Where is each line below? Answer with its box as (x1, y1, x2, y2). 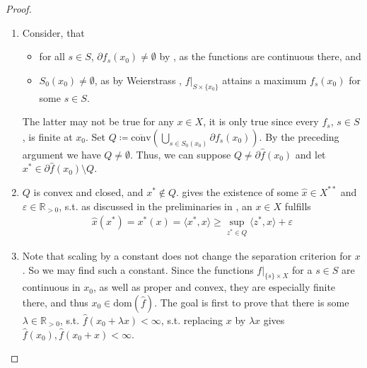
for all (39, 49, 65, 64)
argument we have (22, 146, 101, 161)
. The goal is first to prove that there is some (154, 294, 349, 309)
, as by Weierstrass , (94, 72, 182, 87)
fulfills (284, 198, 311, 213)
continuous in (22, 280, 81, 294)
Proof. (6, 1, 32, 16)
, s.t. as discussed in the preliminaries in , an (59, 198, 252, 213)
